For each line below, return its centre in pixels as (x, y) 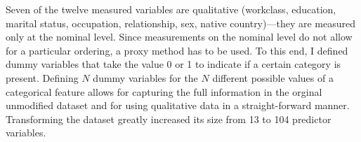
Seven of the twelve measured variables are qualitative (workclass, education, (171, 9)
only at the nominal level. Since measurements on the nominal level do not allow (179, 37)
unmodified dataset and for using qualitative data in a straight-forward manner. (178, 105)
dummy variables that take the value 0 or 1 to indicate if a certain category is (173, 64)
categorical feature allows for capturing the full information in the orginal (164, 91)
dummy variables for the (145, 77)
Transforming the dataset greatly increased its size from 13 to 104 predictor (169, 119)
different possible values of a (273, 77)
